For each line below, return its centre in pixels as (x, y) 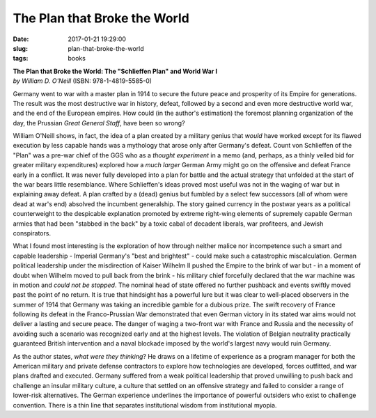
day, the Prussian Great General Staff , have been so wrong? (99, 123)
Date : (21, 39)
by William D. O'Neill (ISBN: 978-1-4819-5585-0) (83, 81)
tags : (21, 59)
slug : (20, 48)
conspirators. (32, 233)
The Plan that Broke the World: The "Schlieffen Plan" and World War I (115, 71)
